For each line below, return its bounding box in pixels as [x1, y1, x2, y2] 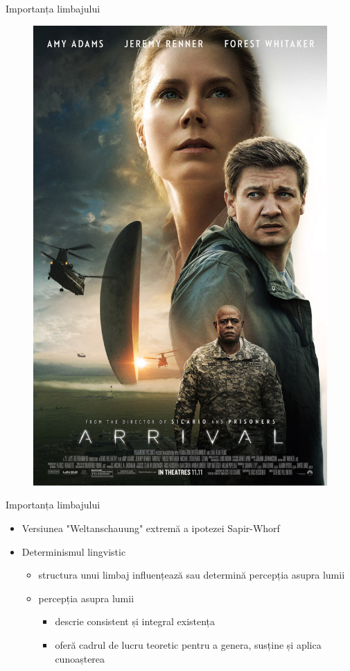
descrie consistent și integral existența [55, 614, 216, 629]
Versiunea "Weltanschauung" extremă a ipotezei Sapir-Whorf [21, 520, 280, 535]
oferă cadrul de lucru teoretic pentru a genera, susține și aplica [55, 637, 322, 652]
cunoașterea [55, 651, 105, 665]
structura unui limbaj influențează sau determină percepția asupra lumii [38, 568, 345, 582]
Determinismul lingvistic [21, 544, 126, 558]
